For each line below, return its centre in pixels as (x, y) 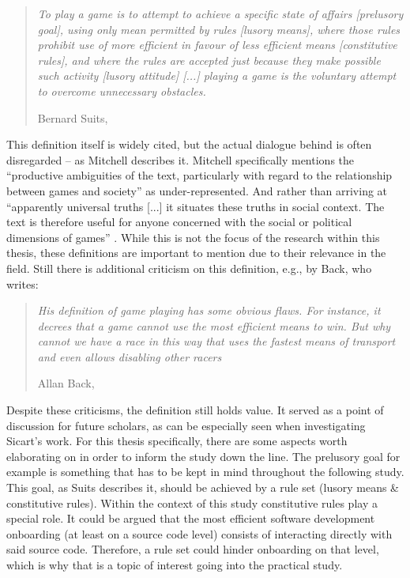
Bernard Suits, (73, 117)
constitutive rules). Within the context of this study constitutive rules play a (192, 502)
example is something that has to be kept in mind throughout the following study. (205, 472)
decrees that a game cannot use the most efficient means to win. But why (214, 325)
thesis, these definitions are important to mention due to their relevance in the (196, 253)
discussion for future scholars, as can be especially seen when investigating (186, 425)
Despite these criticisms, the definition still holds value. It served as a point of (195, 410)
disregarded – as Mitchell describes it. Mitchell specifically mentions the (181, 159)
